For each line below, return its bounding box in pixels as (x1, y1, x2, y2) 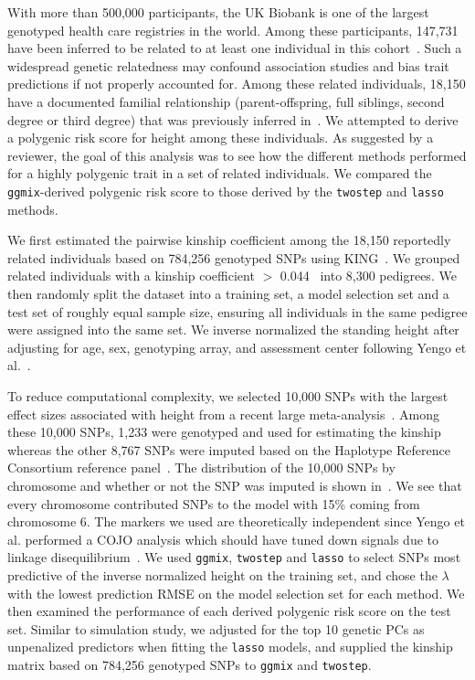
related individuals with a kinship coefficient (7, 266, 255, 285)
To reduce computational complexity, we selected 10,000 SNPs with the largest (7, 386, 449, 405)
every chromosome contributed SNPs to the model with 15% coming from (7, 494, 420, 513)
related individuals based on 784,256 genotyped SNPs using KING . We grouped (7, 248, 460, 267)
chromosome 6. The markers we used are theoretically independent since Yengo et (7, 512, 465, 531)
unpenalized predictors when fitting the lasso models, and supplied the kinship (7, 637, 453, 656)
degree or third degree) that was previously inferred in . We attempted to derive (7, 110, 459, 129)
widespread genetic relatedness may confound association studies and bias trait (7, 56, 449, 75)
